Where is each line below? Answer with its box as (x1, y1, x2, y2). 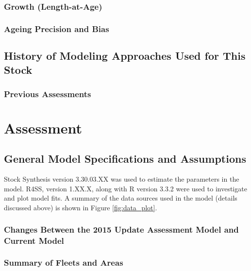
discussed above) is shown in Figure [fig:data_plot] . (4, 203, 157, 213)
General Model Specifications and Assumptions (4, 151, 246, 166)
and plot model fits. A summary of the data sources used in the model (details (4, 193, 237, 203)
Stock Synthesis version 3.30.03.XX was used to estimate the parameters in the (4, 174, 239, 184)
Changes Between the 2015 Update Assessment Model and (4, 223, 239, 235)
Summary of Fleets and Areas (4, 256, 123, 269)
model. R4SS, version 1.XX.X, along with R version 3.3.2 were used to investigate (4, 183, 247, 193)
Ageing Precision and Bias (4, 22, 109, 34)
